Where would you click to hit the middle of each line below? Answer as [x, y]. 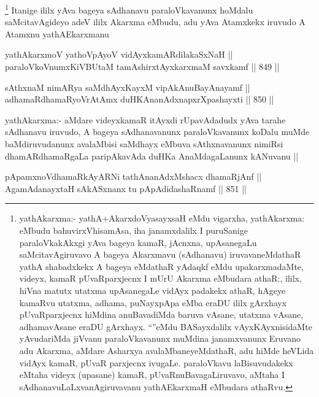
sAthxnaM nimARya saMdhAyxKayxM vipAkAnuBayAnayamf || [128, 87]
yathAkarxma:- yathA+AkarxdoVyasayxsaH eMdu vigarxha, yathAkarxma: [162, 218]
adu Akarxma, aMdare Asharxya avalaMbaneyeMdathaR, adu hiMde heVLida [167, 350]
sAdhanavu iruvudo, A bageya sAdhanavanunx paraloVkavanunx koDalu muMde [157, 132]
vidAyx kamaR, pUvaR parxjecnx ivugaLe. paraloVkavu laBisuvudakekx [156, 362]
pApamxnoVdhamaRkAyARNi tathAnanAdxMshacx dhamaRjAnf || [133, 176]
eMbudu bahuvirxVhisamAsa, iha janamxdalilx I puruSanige [133, 230]
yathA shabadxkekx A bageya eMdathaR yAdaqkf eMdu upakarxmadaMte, [161, 266]
